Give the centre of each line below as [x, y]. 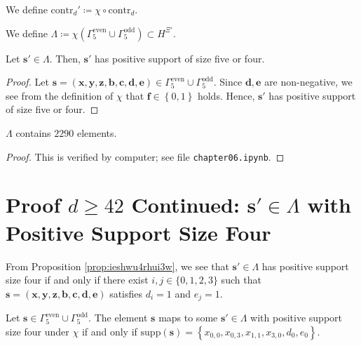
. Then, [65, 58]
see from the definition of [60, 95]
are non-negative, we [308, 82]
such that [241, 280]
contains [33, 132]
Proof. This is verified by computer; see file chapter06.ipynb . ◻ [145, 156]
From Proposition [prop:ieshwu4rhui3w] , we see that [117, 266]
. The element [118, 318]
